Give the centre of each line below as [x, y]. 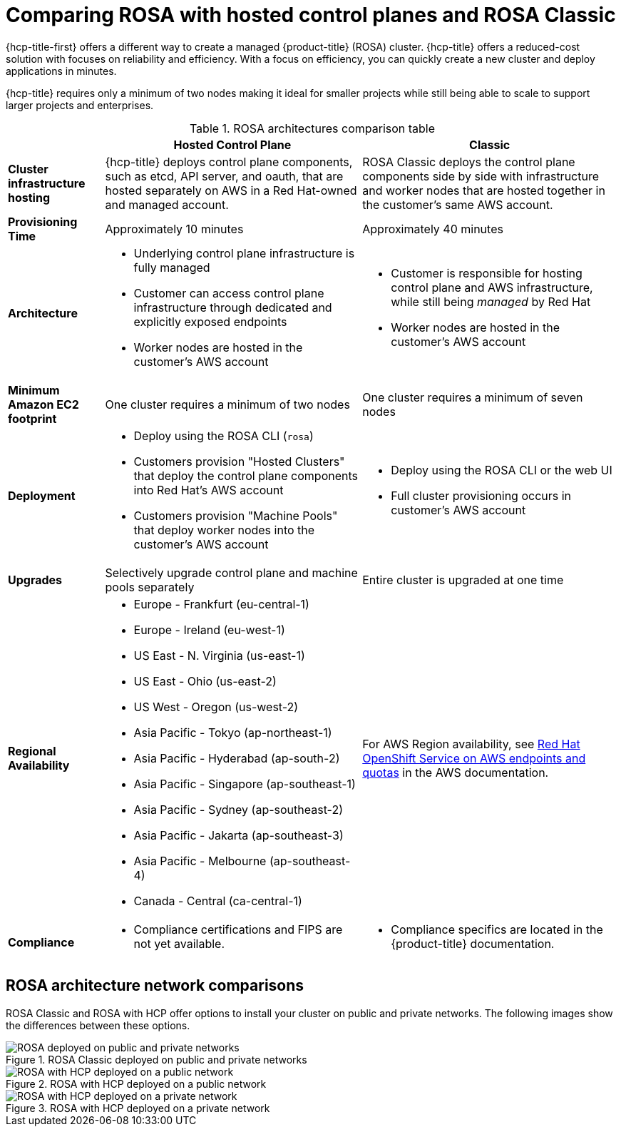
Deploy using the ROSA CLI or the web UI [502, 470]
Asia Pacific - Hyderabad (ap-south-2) [237, 758]
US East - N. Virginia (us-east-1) [219, 655]
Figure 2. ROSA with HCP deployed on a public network [136, 1083]
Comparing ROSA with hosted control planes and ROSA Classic [311, 15]
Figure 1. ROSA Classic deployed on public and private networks [156, 1059]
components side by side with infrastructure [481, 176]
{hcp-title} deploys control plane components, [229, 162]
